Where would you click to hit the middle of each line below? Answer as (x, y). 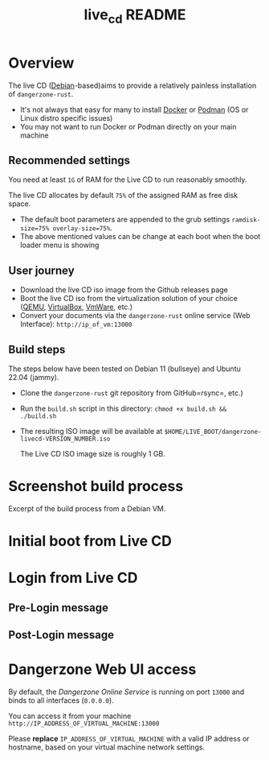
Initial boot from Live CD (90, 541)
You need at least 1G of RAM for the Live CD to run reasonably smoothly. (128, 180)
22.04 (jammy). (34, 377)
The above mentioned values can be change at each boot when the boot (140, 237)
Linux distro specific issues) (66, 118)
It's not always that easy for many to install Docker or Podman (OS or (134, 109)
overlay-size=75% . (82, 228)
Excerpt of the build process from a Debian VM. (87, 508)
